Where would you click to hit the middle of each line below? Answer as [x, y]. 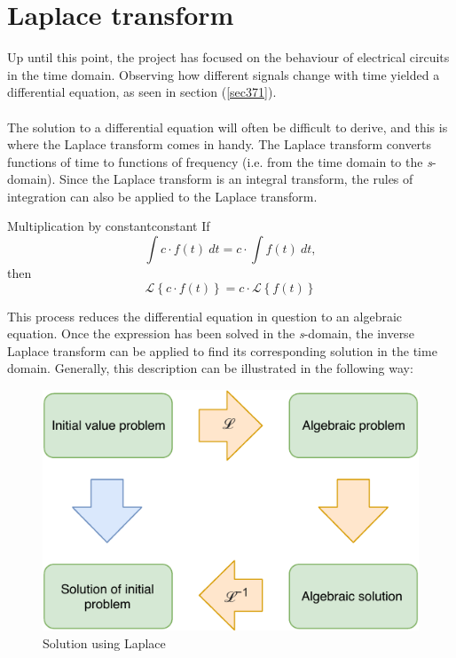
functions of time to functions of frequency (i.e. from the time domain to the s [220, 161]
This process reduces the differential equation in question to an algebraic [205, 316]
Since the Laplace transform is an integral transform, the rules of [236, 179]
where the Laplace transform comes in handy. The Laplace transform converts [220, 144]
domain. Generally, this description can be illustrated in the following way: [210, 368]
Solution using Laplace [104, 642]
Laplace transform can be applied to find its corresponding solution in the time [222, 350]
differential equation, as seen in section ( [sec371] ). [142, 92]
